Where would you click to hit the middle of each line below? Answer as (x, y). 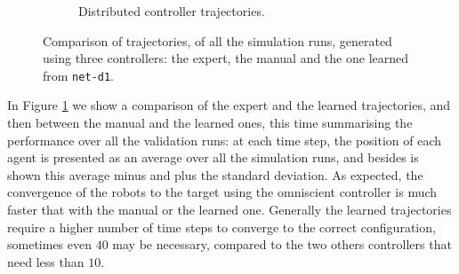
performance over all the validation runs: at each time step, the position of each (225, 140)
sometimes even (50, 244)
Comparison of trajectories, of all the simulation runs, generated (217, 40)
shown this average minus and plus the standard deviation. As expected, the (215, 174)
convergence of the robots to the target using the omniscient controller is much (222, 192)
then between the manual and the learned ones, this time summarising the (210, 123)
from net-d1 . (78, 75)
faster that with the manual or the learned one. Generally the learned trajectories (229, 209)
